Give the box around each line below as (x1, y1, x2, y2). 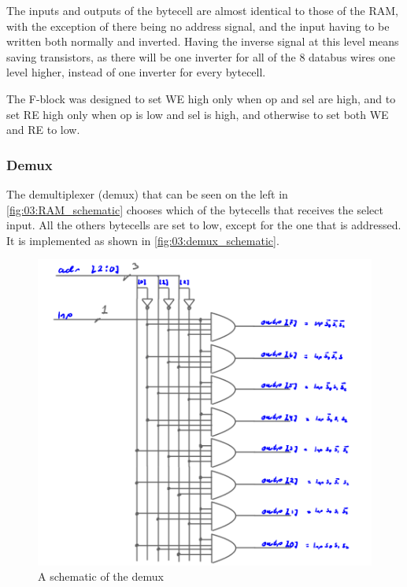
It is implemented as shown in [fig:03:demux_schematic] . (6, 232, 279, 248)
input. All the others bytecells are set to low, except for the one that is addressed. (6, 217, 401, 233)
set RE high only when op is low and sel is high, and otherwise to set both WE (6, 106, 389, 122)
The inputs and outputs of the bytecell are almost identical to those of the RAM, (6, 2, 398, 18)
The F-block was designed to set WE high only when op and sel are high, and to (6, 90, 396, 106)
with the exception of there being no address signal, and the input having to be (6, 17, 390, 34)
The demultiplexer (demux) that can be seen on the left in (6, 185, 288, 202)
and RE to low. (6, 121, 80, 138)
